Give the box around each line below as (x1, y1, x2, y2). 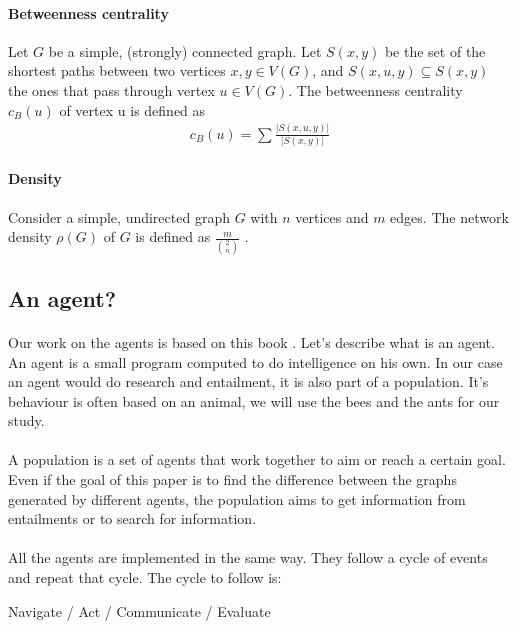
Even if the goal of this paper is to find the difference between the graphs (8, 469, 457, 490)
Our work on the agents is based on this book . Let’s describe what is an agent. (8, 331, 495, 352)
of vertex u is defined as (59, 99, 206, 120)
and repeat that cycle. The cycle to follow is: (8, 567, 282, 588)
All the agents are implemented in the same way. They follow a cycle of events (8, 547, 488, 568)
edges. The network (390, 206, 509, 227)
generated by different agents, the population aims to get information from (8, 488, 466, 509)
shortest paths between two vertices (8, 60, 226, 81)
